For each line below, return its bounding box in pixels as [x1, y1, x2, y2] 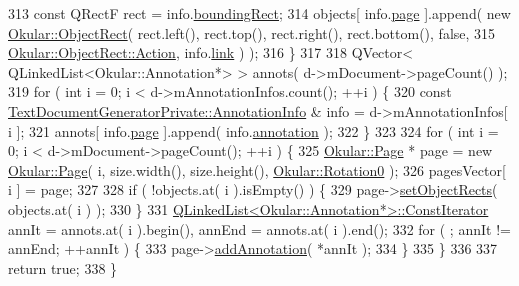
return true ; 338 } [8, 257, 118, 278]
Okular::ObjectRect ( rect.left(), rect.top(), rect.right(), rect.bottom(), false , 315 [8, 22, 496, 43]
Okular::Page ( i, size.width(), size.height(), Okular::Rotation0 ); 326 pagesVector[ [8, 159, 506, 180]
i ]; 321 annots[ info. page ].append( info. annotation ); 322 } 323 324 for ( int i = [8, 120, 499, 141]
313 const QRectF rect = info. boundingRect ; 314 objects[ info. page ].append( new [8, 3, 511, 23]
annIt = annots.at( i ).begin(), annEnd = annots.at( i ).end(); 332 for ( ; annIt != [8, 218, 511, 239]
